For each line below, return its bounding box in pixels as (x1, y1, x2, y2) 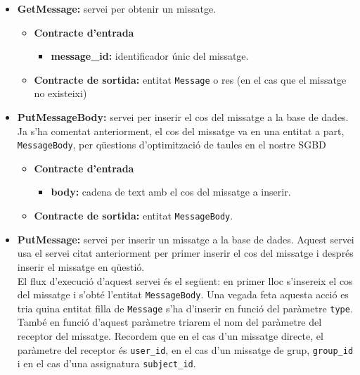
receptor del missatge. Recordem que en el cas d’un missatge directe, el (17, 329, 323, 343)
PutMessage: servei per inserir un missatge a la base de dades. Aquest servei (17, 231, 354, 246)
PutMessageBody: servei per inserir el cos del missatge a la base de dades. (17, 110, 349, 125)
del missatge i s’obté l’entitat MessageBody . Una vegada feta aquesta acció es (17, 287, 349, 302)
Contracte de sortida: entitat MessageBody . (34, 208, 233, 223)
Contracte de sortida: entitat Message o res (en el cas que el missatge (34, 72, 347, 87)
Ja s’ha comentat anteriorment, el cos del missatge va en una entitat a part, (17, 123, 345, 138)
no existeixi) (34, 86, 87, 101)
